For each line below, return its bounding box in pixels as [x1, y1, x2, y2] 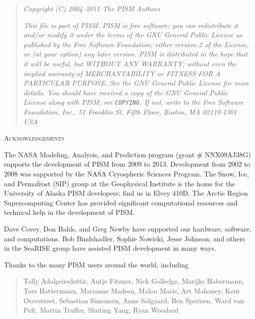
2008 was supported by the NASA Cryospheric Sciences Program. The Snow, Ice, [4, 168, 249, 178]
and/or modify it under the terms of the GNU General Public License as [23, 29, 242, 40]
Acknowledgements [4, 133, 64, 143]
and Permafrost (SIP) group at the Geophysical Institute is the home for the [4, 178, 235, 188]
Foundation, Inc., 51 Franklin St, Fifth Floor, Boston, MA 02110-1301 [23, 107, 237, 116]
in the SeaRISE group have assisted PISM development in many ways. [4, 243, 217, 253]
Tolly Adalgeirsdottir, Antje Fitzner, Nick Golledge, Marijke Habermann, [23, 276, 245, 286]
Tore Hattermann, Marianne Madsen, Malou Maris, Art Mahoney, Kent [23, 285, 240, 295]
